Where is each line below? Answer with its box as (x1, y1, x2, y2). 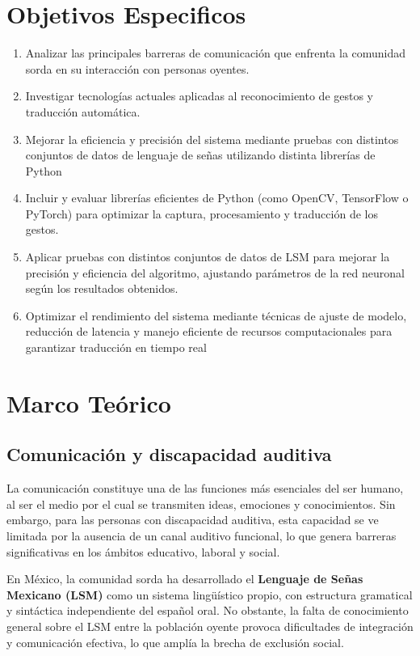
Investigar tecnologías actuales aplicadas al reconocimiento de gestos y (25, 87, 374, 104)
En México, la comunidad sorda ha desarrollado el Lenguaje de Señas (6, 570, 363, 587)
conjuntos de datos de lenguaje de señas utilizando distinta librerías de (25, 146, 376, 163)
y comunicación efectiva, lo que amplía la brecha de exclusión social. (6, 633, 344, 650)
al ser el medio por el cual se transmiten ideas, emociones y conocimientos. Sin (6, 495, 396, 512)
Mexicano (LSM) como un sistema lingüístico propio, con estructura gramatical (6, 586, 413, 603)
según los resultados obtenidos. (25, 280, 178, 297)
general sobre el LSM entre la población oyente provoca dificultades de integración (6, 617, 414, 634)
